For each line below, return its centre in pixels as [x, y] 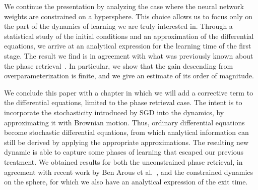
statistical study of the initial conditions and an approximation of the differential [129, 36]
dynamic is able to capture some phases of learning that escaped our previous [124, 152]
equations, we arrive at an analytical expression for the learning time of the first [128, 46]
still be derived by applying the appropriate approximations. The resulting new [126, 142]
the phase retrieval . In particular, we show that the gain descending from [119, 65]
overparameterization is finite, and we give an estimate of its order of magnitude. [129, 76]
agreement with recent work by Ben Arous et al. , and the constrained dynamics [129, 172]
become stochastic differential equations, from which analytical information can [126, 132]
